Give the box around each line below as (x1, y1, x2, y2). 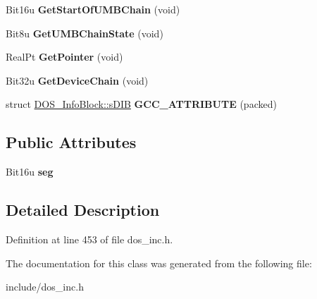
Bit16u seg (6, 164, 54, 179)
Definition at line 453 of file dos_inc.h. (6, 231, 173, 246)
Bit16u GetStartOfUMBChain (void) (6, 2, 180, 16)
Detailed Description (6, 199, 160, 221)
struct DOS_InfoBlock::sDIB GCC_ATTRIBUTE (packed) (6, 97, 277, 111)
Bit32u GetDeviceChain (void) (6, 73, 149, 87)
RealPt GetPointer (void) (6, 49, 123, 64)
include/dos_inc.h (6, 279, 84, 294)
